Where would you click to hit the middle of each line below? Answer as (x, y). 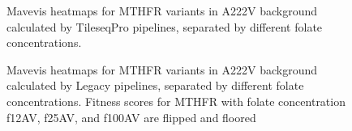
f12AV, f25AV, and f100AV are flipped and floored (131, 117)
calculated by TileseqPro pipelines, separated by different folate (165, 26)
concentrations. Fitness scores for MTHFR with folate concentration (176, 101)
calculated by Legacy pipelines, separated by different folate (155, 85)
